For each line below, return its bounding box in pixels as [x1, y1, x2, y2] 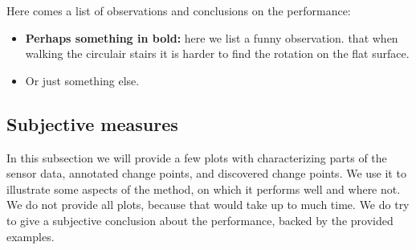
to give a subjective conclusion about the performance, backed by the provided [6, 211, 394, 228]
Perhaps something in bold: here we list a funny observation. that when [25, 29, 398, 46]
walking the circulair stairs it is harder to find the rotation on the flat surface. [25, 45, 410, 62]
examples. [6, 227, 55, 244]
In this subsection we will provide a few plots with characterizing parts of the [6, 149, 387, 166]
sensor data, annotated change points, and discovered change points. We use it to [6, 165, 406, 182]
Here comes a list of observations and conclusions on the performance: [6, 2, 351, 18]
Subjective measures [6, 111, 178, 136]
